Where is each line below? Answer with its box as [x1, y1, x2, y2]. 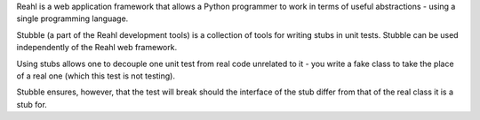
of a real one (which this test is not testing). [16, 71, 176, 81]
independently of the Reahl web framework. [16, 42, 178, 53]
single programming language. [16, 13, 129, 24]
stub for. [16, 99, 48, 109]
